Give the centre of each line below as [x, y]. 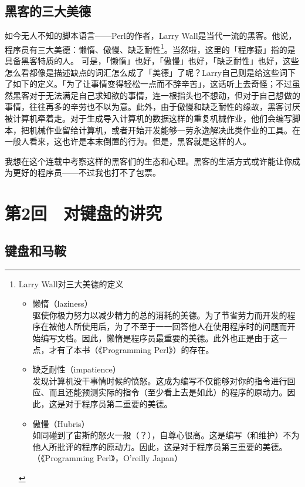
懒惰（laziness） [62, 303]
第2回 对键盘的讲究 [84, 213]
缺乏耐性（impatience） [77, 369]
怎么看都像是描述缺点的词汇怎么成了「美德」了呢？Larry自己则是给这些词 [146, 72]
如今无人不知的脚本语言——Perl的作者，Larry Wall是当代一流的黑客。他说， [151, 36]
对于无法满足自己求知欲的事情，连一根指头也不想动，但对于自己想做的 [165, 95]
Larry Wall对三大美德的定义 [71, 283]
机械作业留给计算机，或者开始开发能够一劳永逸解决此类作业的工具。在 [165, 130]
